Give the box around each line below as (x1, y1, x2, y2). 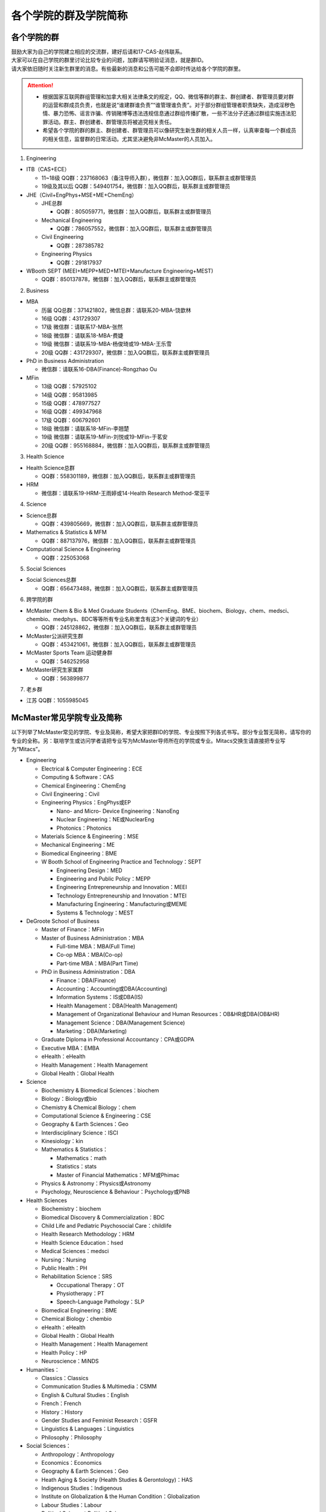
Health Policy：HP (41, 1349, 87, 1356)
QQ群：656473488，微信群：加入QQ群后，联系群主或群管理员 (41, 584, 199, 592)
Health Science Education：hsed (41, 1239, 124, 1246)
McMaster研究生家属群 (26, 666, 84, 674)
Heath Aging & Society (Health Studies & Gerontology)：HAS (41, 1476, 193, 1483)
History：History (41, 1408, 83, 1415)
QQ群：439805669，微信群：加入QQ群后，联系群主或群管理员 (41, 520, 199, 527)
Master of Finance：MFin (41, 926, 105, 933)
